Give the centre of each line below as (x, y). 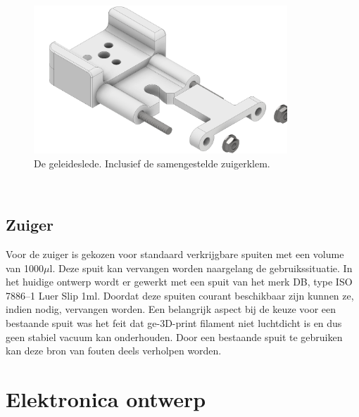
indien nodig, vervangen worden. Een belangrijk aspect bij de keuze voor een (171, 309)
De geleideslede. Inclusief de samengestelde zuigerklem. (152, 163)
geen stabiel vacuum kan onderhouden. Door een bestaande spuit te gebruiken (174, 336)
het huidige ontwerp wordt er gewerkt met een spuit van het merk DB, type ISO (179, 282)
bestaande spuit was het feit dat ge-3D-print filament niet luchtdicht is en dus (174, 323)
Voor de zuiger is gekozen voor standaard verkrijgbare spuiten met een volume (175, 254)
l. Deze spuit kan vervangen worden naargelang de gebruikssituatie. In (201, 268)
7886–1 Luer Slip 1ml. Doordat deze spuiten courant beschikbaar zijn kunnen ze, (180, 295)
